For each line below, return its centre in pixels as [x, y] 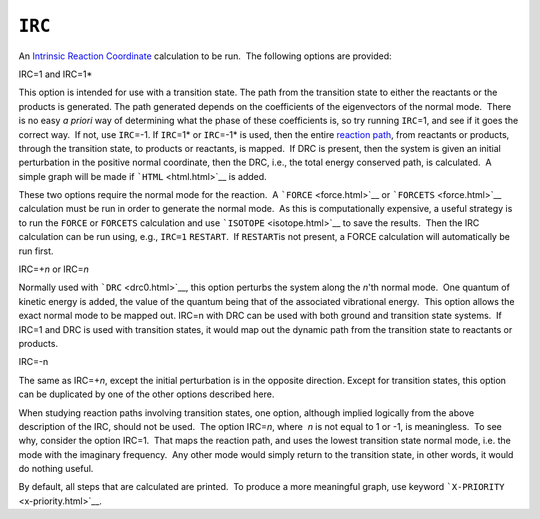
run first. [36, 251]
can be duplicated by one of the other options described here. [146, 394]
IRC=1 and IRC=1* [55, 74]
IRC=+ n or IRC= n [53, 269]
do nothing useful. [56, 469]
